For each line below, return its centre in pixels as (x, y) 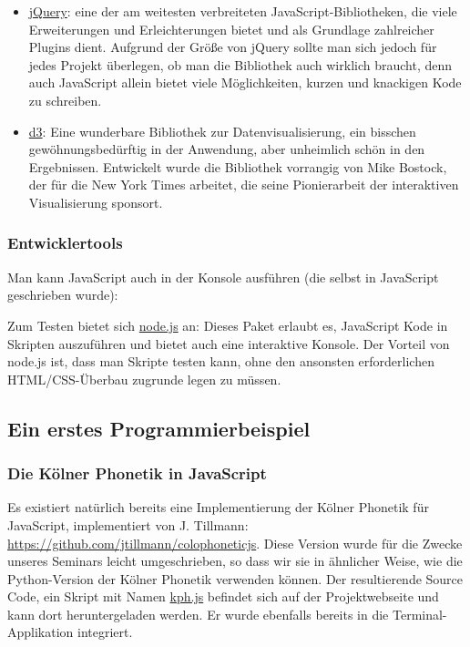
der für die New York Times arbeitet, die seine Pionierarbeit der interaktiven (244, 185)
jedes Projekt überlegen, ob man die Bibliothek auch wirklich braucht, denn (240, 64)
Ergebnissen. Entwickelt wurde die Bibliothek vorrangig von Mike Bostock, (238, 166)
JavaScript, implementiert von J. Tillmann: (128, 524)
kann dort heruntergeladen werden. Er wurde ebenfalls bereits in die (198, 614)
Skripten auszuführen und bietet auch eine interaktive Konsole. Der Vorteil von (229, 343)
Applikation (41, 632)
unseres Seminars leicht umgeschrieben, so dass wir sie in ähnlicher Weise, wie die (235, 561)
